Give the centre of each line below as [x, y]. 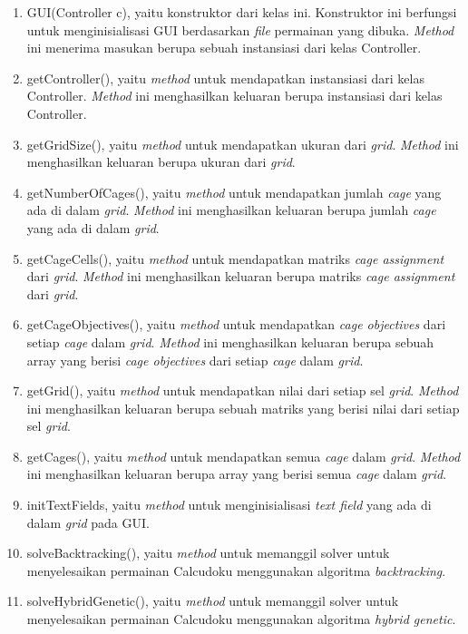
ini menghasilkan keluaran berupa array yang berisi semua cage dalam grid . [237, 474]
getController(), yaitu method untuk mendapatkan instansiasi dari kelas [225, 78]
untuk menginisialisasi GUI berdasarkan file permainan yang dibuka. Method [240, 29]
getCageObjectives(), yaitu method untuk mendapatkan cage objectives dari [236, 324]
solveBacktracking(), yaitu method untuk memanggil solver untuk [208, 553]
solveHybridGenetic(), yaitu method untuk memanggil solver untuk [213, 601]
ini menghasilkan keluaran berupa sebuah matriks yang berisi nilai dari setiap [243, 408]
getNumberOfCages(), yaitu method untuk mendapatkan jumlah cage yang [234, 192]
